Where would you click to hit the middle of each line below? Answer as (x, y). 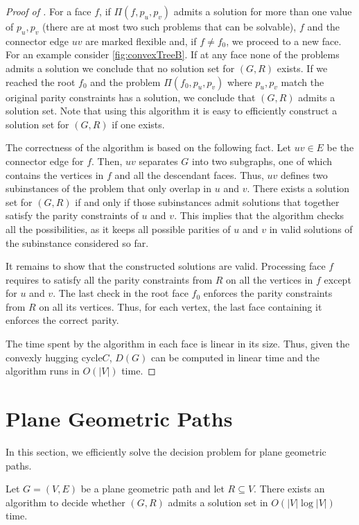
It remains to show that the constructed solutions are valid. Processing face (166, 266)
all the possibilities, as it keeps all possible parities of (118, 229)
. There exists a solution (298, 188)
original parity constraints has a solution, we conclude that (131, 97)
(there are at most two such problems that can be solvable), (169, 26)
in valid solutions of (311, 229)
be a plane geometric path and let (152, 489)
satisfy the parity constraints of (72, 215)
